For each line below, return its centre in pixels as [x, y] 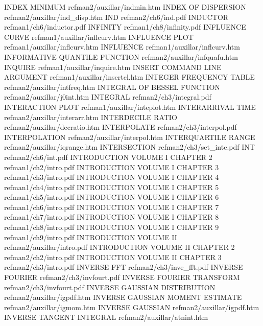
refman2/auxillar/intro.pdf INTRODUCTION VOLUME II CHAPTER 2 [119, 247]
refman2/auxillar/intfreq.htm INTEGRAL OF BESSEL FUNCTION [112, 87]
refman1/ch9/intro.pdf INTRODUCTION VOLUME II [91, 237]
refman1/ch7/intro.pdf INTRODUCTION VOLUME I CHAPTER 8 [112, 217]
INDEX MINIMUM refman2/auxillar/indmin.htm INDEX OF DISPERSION [125, 7]
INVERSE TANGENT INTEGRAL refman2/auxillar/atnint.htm [106, 317]
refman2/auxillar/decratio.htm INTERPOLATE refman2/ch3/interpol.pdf [121, 127]
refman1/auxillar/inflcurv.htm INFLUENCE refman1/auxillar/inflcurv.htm [122, 47]
